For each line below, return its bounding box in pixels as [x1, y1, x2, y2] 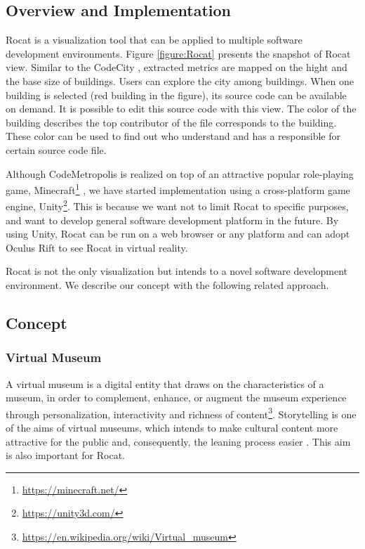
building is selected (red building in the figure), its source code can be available [6, 87, 347, 102]
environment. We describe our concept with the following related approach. [6, 278, 329, 292]
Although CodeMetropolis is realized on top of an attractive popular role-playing [6, 166, 354, 181]
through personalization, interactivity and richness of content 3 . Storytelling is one [6, 404, 357, 421]
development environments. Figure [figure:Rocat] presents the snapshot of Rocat [6, 46, 351, 60]
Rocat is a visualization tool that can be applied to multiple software [6, 32, 303, 47]
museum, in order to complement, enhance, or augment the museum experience [6, 390, 347, 405]
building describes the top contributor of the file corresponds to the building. [6, 115, 337, 129]
